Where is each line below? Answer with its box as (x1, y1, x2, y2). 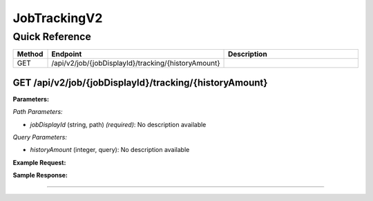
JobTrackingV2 (12, 10, 103, 26)
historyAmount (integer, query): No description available (30, 146, 190, 154)
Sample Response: (12, 171, 68, 180)
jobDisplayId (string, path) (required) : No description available (30, 120, 207, 128)
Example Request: (12, 158, 66, 166)
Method (17, 49, 44, 59)
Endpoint (51, 49, 82, 59)
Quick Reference (12, 30, 91, 43)
